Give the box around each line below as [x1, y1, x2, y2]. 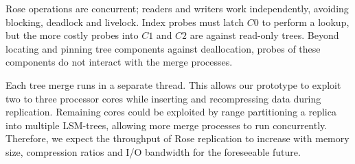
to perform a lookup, [262, 14, 350, 29]
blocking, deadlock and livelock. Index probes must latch [5, 14, 244, 29]
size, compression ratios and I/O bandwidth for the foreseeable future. [5, 144, 301, 159]
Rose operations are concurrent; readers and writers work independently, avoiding [5, 1, 349, 15]
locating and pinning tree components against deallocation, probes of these [5, 41, 321, 55]
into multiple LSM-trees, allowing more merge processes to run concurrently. [5, 118, 328, 132]
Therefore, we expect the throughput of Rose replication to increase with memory [5, 131, 350, 146]
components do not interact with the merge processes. [5, 55, 233, 69]
